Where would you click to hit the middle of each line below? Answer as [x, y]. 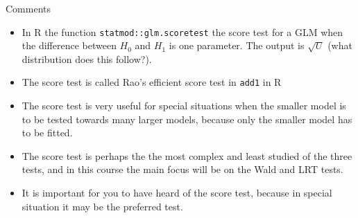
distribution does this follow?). [87, 58]
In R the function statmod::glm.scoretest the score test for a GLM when [182, 31]
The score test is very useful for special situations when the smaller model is [184, 106]
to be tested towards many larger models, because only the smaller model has [187, 119]
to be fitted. [47, 133]
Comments [28, 8]
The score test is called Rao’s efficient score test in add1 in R [152, 82]
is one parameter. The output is [237, 45]
